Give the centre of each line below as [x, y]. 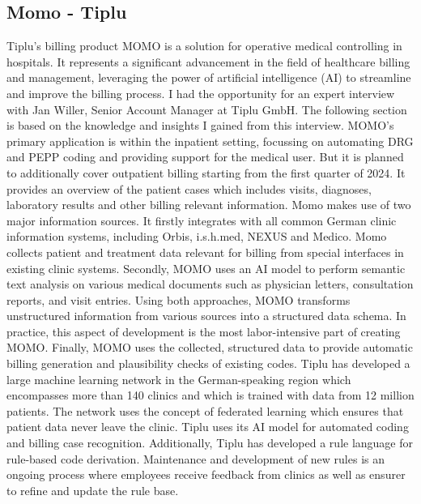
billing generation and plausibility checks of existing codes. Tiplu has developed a [208, 363]
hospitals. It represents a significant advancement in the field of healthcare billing [208, 61]
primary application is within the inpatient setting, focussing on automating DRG [210, 141]
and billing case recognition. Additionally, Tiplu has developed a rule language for [210, 443]
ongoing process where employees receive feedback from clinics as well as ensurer [206, 474]
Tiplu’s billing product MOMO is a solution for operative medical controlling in [204, 46]
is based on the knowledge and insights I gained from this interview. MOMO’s [200, 125]
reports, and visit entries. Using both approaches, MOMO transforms [179, 299]
